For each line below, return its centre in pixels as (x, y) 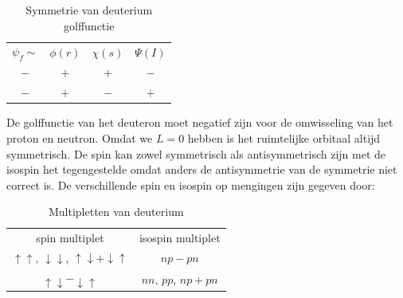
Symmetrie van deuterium (89, 10)
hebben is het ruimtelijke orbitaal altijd (284, 138)
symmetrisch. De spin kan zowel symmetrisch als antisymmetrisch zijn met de (196, 153)
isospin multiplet (180, 238)
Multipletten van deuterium (116, 212)
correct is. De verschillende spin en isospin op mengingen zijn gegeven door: (191, 184)
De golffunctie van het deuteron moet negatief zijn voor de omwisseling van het (200, 122)
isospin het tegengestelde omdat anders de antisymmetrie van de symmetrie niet (202, 169)
